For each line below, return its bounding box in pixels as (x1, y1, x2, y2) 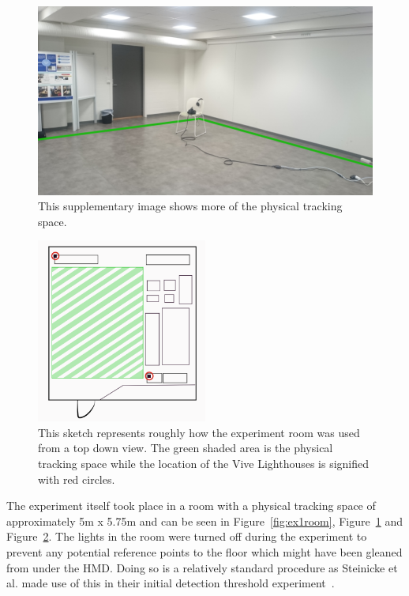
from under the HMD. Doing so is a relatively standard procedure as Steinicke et (6, 559, 398, 575)
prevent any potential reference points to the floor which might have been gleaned (6, 543, 403, 560)
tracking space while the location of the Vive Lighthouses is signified (38, 455, 370, 472)
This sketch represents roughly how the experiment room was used (38, 424, 360, 440)
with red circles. (38, 470, 115, 487)
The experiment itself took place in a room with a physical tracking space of (6, 497, 376, 514)
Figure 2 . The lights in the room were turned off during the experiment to (6, 528, 367, 545)
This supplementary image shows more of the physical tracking (38, 198, 343, 214)
